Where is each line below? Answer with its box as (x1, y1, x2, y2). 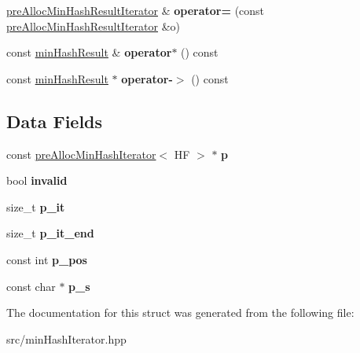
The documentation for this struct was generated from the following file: (6, 304, 354, 321)
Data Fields (6, 108, 103, 133)
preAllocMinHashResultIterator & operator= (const (6, 2, 265, 18)
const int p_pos (6, 251, 87, 267)
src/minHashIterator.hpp (6, 330, 127, 347)
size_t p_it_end (6, 225, 94, 241)
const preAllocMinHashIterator (6, 145, 156, 162)
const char (6, 278, 56, 294)
